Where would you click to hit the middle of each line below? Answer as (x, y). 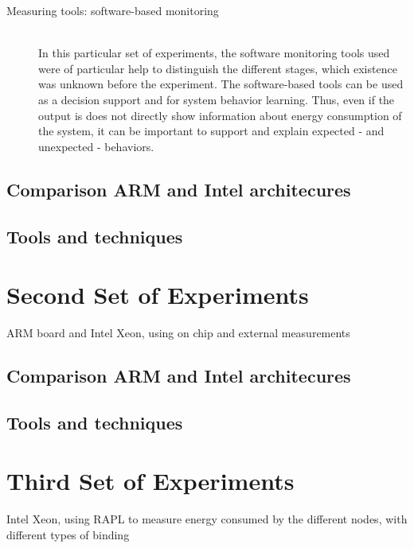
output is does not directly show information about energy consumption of (220, 115)
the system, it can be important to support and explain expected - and (211, 131)
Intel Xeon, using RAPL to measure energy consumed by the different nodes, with (207, 519)
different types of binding (68, 534)
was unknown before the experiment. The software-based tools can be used (221, 84)
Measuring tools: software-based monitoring (113, 10)
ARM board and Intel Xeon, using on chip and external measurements (178, 333)
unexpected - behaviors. (96, 146)
